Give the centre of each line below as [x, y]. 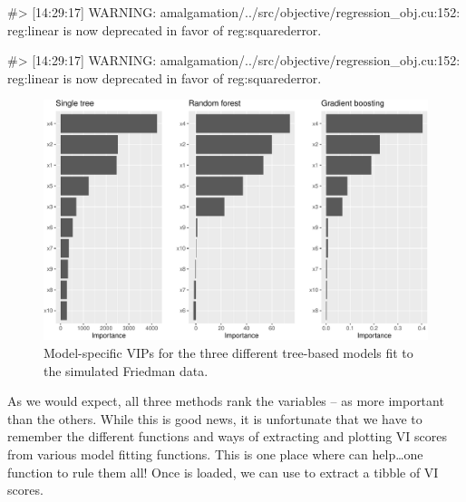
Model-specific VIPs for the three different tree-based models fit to [228, 352]
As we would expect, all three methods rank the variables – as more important [226, 401]
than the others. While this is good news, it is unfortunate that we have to [215, 418]
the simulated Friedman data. [126, 370]
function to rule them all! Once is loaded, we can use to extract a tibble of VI [223, 472]
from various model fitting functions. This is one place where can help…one [215, 454]
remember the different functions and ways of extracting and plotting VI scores [228, 436]
